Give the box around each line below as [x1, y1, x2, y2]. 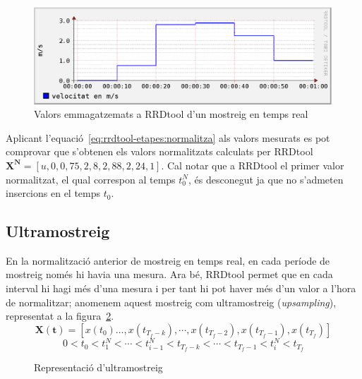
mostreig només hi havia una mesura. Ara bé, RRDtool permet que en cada [6, 267, 333, 282]
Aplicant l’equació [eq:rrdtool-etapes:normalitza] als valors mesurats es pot [6, 130, 330, 145]
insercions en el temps [6, 186, 101, 200]
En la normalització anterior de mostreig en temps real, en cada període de [6, 253, 330, 267]
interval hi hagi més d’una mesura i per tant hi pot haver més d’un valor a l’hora [6, 281, 356, 296]
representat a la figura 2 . [6, 308, 114, 323]
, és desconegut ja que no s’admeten [188, 172, 344, 186]
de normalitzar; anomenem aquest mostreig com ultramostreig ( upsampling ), [6, 294, 337, 309]
